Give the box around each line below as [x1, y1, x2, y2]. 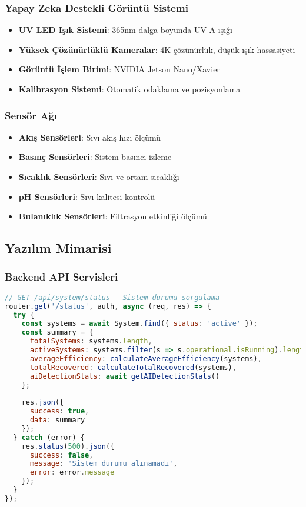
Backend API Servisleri [5, 269, 118, 284]
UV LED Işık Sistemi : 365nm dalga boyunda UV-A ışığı [18, 24, 232, 36]
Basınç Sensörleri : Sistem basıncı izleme [18, 151, 172, 163]
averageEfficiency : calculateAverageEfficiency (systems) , [29, 354, 262, 363]
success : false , [29, 451, 94, 459]
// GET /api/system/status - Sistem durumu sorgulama [5, 293, 220, 302]
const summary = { [21, 328, 94, 337]
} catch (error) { [13, 433, 85, 442]
